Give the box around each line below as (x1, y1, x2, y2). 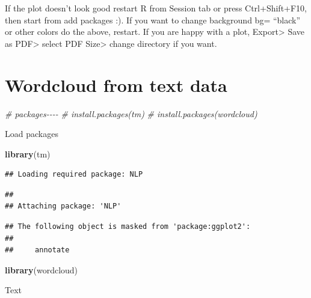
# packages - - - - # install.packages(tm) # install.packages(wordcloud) (5, 107, 257, 120)
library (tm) (5, 147, 51, 160)
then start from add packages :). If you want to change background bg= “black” (5, 13, 301, 26)
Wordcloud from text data (5, 72, 227, 97)
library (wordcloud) (5, 263, 78, 276)
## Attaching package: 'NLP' (5, 202, 122, 211)
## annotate (5, 246, 70, 255)
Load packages (5, 127, 58, 140)
